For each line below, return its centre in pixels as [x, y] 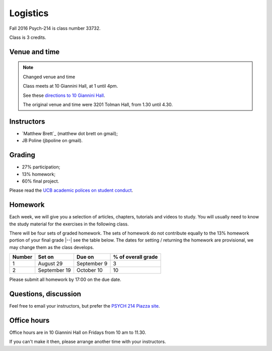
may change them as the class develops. [52, 247]
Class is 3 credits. [28, 37]
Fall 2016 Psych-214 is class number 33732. [55, 28]
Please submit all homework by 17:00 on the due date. [65, 279]
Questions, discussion [45, 294]
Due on [85, 257]
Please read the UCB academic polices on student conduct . [71, 190]
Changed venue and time [49, 77]
